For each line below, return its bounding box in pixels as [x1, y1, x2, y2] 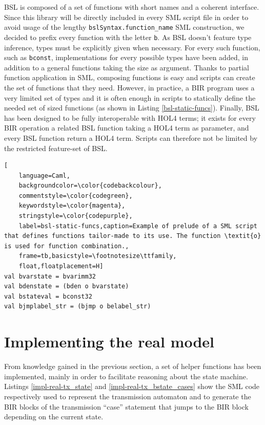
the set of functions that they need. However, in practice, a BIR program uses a [4, 82, 255, 93]
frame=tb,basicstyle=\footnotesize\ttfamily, [18, 252, 177, 260]
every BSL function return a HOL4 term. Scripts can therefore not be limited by [4, 132, 258, 143]
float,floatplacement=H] [18, 263, 104, 270]
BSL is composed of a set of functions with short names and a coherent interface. [4, 2, 259, 12]
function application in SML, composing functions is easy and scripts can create [4, 72, 255, 83]
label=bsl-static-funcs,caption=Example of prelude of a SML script [18, 222, 257, 230]
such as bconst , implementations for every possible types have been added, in [4, 52, 248, 63]
